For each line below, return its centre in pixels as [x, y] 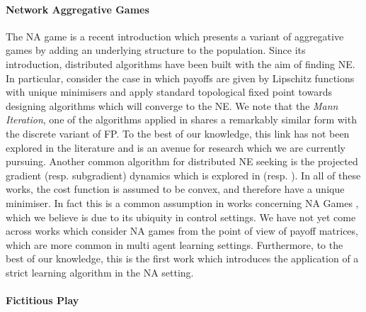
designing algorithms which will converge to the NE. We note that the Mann [172, 105]
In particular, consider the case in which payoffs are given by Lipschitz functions [180, 78]
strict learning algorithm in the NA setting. [100, 272]
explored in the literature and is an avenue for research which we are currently [176, 147]
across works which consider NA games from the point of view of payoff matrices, [182, 231]
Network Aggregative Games [78, 9]
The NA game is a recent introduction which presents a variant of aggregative [175, 36]
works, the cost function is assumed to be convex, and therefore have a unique [175, 189]
